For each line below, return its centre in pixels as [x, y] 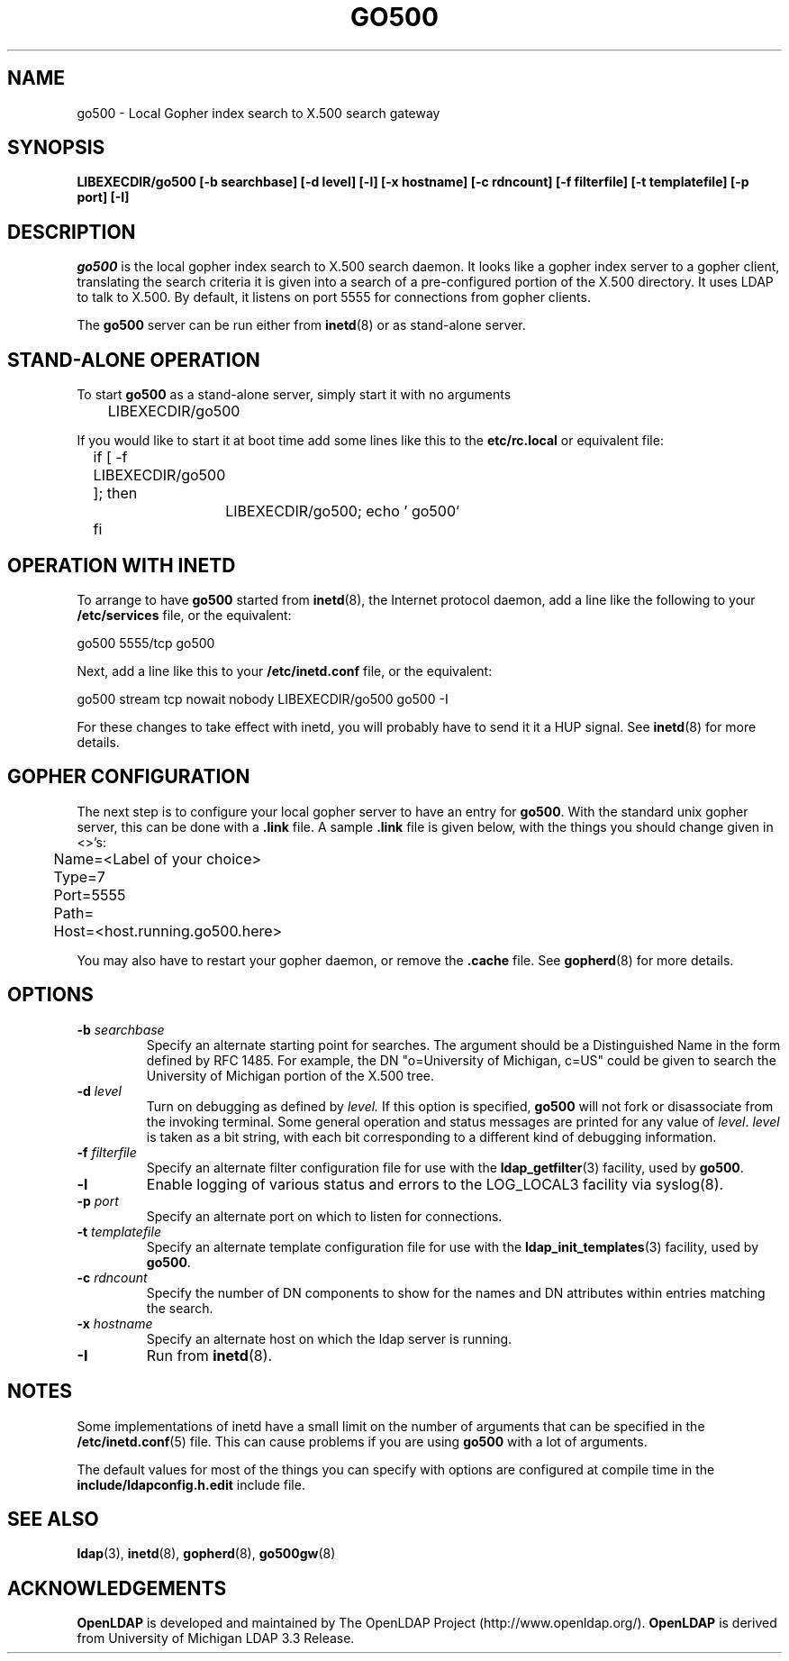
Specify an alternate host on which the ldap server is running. [329, 1338]
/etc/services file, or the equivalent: [184, 615]
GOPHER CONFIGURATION [129, 777]
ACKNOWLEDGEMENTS [117, 1588]
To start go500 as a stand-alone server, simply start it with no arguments [294, 395]
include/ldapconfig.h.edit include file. [191, 1484]
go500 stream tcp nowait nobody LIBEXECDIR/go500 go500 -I [263, 698]
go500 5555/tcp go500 [146, 643]
